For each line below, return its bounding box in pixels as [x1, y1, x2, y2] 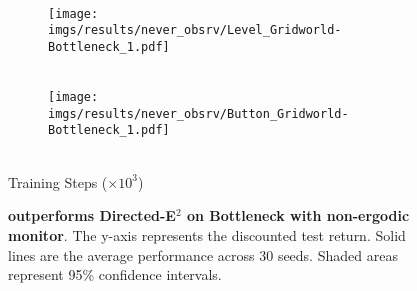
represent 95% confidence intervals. [8, 264, 222, 285]
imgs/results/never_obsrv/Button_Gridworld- [48, 106, 349, 121]
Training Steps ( [8, 171, 108, 192]
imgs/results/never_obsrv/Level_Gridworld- [48, 23, 342, 38]
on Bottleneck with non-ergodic [186, 205, 410, 226]
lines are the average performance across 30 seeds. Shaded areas [8, 244, 398, 265]
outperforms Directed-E [8, 205, 176, 226]
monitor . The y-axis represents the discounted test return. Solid [8, 224, 406, 245]
